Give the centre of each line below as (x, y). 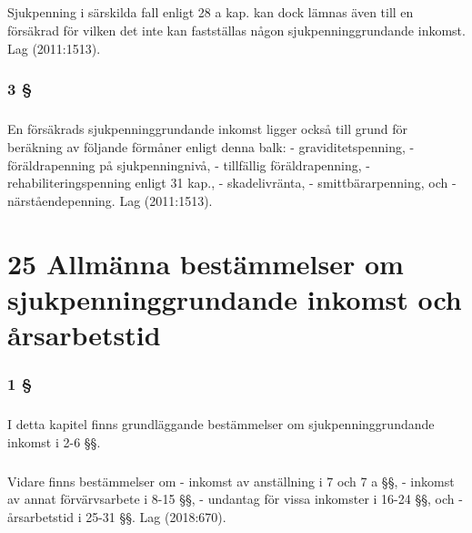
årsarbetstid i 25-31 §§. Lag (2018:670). (117, 517)
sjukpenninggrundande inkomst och (235, 298)
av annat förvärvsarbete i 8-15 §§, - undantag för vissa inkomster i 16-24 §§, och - (235, 499)
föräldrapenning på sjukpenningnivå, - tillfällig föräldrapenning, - (189, 164)
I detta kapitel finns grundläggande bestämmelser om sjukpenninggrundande (221, 424)
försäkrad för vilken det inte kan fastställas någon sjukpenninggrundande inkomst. (236, 30)
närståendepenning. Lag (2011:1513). (110, 200)
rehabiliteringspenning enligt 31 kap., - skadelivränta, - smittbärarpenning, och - (232, 183)
